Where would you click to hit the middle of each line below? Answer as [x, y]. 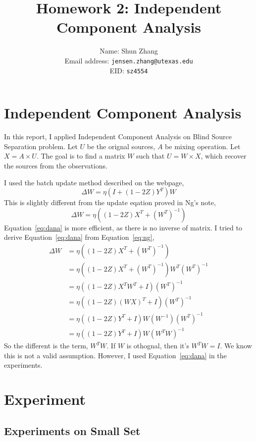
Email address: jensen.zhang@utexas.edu [129, 60]
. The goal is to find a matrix [81, 156]
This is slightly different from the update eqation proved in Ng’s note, [110, 202]
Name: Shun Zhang [129, 51]
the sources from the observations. [56, 165]
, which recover [224, 156]
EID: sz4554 [129, 70]
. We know [236, 346]
